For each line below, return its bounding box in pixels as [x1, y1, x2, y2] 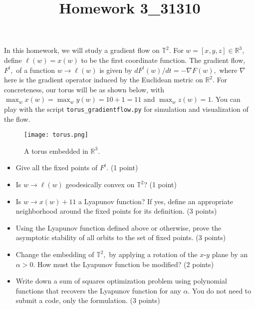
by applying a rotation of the [109, 249, 198, 259]
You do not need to [192, 285, 252, 296]
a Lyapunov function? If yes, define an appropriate [78, 196, 234, 206]
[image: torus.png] [24, 131, 88, 139]
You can [215, 94, 241, 104]
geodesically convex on [65, 179, 135, 190]
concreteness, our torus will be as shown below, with [4, 84, 164, 94]
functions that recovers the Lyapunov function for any [15, 285, 181, 296]
